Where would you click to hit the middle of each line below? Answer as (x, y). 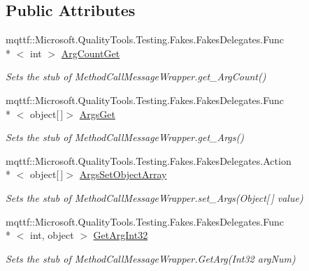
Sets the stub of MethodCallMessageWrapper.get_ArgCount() (136, 76)
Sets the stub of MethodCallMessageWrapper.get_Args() (125, 137)
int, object (52, 235)
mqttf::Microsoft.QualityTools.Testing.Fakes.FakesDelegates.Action (149, 160)
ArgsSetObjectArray (123, 174)
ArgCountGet (91, 53)
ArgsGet (97, 113)
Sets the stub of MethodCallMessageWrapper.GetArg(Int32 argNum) (151, 258)
